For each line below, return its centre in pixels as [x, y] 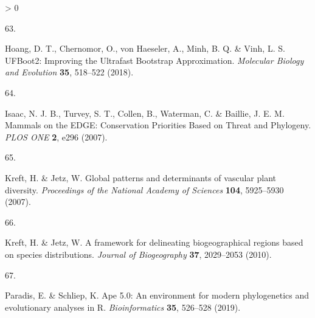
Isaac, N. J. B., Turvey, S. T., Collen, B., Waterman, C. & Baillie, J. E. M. [145, 113]
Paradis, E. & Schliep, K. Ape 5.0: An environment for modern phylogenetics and [157, 295]
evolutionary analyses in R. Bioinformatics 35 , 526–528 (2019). [123, 307]
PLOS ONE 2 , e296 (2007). [56, 137]
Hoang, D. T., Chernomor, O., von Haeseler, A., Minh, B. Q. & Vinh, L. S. [145, 48]
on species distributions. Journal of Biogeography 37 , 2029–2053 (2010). [138, 254]
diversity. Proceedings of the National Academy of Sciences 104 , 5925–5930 [144, 189]
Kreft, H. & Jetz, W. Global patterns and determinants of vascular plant [140, 177]
